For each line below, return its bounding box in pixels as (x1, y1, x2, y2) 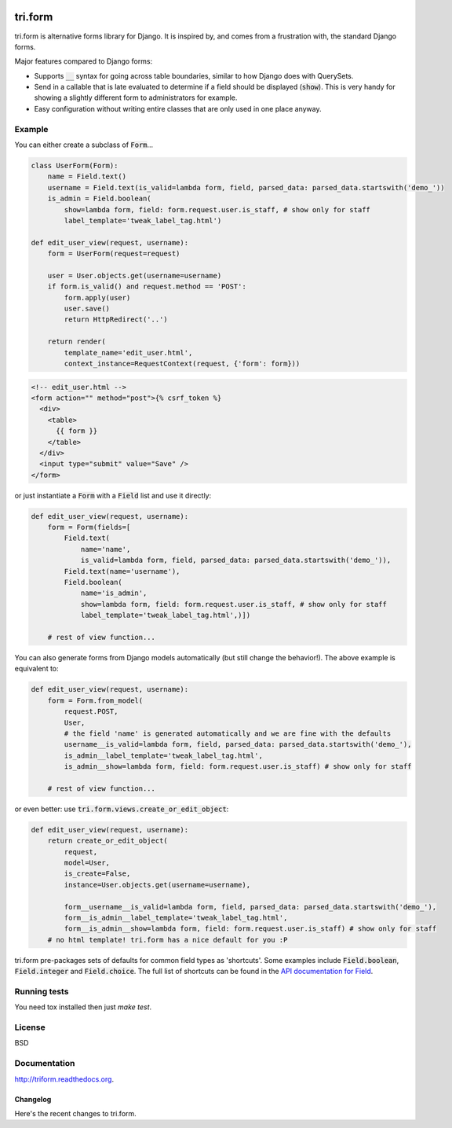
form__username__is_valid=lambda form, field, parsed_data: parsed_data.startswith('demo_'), (64, 902, 437, 911)
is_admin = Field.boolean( (47, 194, 152, 204)
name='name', (80, 545, 131, 553)
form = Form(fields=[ (47, 523, 131, 532)
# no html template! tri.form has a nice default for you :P (47, 935, 288, 944)
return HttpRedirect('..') (64, 315, 168, 324)
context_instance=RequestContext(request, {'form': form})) (64, 359, 301, 369)
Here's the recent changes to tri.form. (14, 1108, 137, 1118)
